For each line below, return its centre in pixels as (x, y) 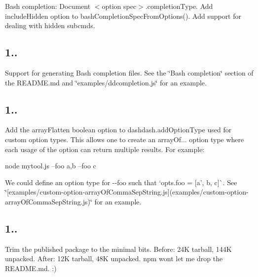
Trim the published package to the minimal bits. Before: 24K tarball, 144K (118, 249)
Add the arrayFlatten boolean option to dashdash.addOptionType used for (118, 130)
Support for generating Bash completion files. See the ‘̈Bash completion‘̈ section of (129, 72)
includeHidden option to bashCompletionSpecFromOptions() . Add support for (123, 16)
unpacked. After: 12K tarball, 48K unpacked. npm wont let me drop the (114, 258)
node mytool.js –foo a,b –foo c (51, 166)
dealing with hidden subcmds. (50, 25)
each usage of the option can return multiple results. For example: (105, 149)
